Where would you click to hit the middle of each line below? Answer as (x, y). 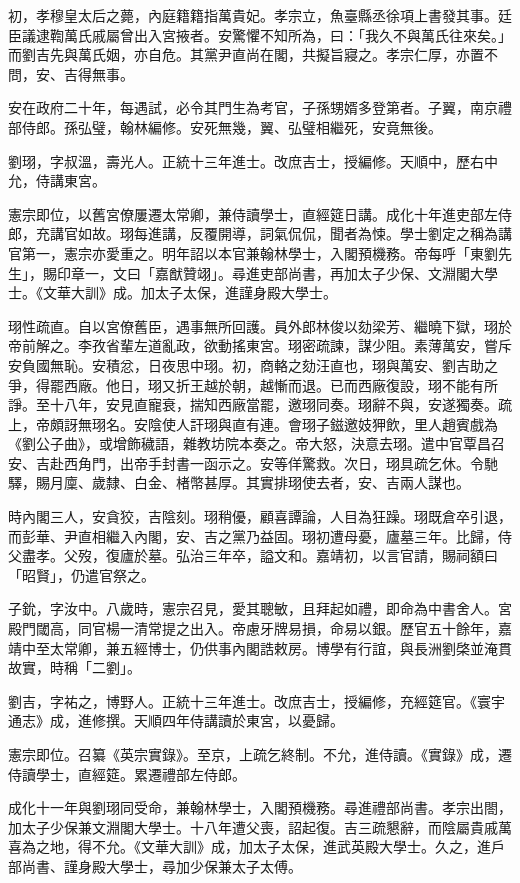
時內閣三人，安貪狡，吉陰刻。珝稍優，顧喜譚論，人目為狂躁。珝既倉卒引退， (260, 516)
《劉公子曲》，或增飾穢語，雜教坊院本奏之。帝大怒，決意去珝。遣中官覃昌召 (256, 443)
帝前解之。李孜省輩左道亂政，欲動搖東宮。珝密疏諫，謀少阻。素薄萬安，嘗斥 (260, 345)
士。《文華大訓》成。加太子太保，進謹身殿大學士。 (172, 292)
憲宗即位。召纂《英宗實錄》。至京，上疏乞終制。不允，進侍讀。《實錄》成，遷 (260, 754)
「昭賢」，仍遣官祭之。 (81, 574)
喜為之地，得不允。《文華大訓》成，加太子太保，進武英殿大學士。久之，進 (249, 846)
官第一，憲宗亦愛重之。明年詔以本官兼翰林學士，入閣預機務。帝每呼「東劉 (253, 252)
